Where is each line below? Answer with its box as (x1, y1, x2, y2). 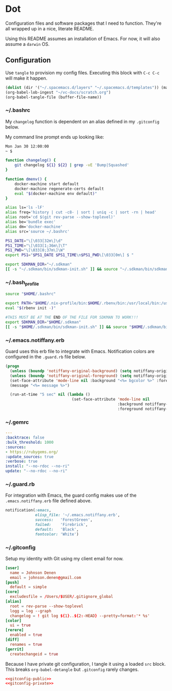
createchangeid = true (10, 651, 58, 657)
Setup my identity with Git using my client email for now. (5, 555, 124, 561)
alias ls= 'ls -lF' (5, 205, 45, 210)
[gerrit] (5, 646, 24, 652)
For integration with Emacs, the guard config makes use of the (5, 492, 137, 499)
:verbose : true (5, 459, 38, 464)
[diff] (5, 637, 19, 643)
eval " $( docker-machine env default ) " (14, 191, 97, 196)
